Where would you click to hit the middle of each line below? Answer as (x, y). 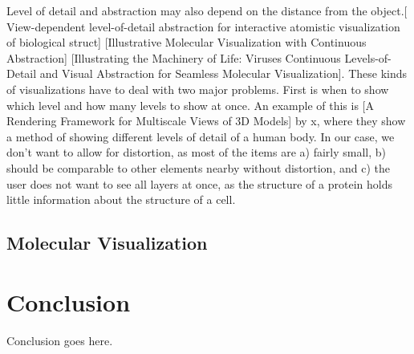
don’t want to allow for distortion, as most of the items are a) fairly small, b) (197, 152)
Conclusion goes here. (60, 340)
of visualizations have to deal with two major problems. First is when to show (198, 89)
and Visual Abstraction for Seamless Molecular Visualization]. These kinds (223, 73)
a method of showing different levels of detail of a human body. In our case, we (201, 136)
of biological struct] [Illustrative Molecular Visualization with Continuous (187, 42)
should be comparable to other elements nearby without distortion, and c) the (198, 167)
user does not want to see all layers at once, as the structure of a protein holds (199, 183)
